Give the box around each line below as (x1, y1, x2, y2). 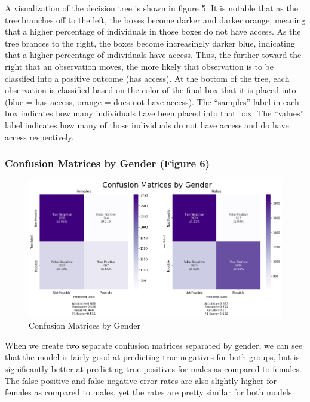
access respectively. (5, 130, 74, 143)
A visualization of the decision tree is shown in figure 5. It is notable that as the (5, 2, 298, 14)
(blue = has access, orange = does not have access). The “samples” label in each (5, 95, 299, 108)
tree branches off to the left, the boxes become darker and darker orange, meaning (5, 13, 306, 26)
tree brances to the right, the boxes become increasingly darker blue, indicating (5, 36, 295, 49)
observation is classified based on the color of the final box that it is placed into (5, 84, 296, 96)
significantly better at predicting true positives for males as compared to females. (5, 362, 302, 375)
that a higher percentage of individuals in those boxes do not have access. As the (5, 25, 301, 38)
